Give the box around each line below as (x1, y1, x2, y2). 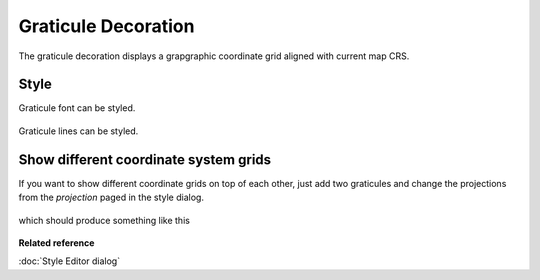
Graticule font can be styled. (18, 102, 136, 114)
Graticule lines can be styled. (18, 125, 139, 137)
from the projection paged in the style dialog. (18, 191, 205, 204)
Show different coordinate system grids (18, 151, 272, 168)
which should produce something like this (18, 214, 190, 226)
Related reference (18, 236, 95, 249)
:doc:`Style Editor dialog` (18, 255, 120, 267)
